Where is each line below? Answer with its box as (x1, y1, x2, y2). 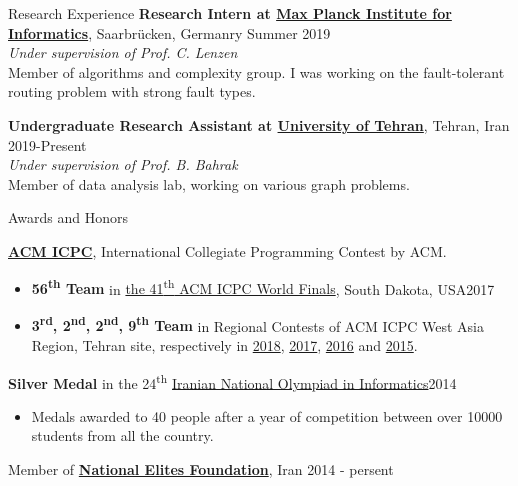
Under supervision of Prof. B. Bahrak (8, 154, 238, 175)
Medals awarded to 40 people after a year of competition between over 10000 (31, 405, 503, 426)
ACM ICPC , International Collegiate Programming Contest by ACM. (8, 240, 447, 261)
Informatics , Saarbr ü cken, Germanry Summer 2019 (8, 22, 331, 43)
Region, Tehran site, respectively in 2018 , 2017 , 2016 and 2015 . (31, 335, 418, 356)
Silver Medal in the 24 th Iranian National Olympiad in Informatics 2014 (8, 369, 457, 393)
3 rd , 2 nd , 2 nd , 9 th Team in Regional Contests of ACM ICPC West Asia (31, 312, 485, 336)
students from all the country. (31, 425, 214, 446)
